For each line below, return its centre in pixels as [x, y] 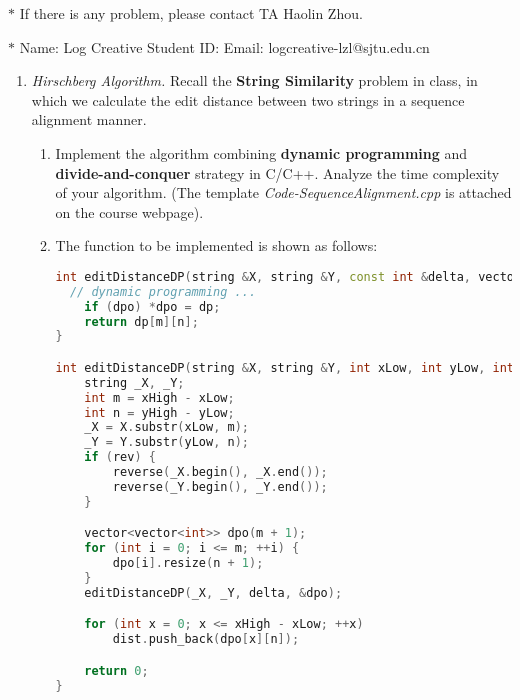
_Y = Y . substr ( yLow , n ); [166, 442]
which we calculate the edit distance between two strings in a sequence [248, 99]
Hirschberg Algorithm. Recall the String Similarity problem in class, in [254, 80]
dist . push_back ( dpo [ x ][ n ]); [206, 639]
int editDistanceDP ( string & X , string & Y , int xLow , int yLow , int [284, 367]
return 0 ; [116, 670]
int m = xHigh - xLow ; [159, 397]
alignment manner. [89, 119]
